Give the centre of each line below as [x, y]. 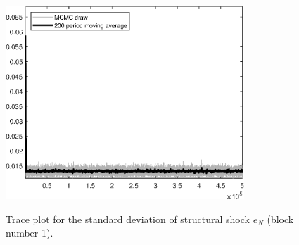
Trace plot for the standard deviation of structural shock [128, 219]
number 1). [30, 233]
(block [280, 219]
